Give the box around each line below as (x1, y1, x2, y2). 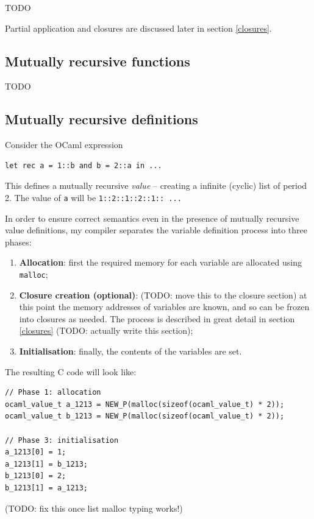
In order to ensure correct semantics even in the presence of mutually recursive (5, 211, 299, 224)
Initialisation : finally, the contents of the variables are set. (19, 345, 242, 358)
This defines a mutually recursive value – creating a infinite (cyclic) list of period (5, 179, 307, 192)
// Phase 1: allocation (5, 388, 101, 397)
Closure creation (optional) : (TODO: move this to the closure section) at (19, 288, 307, 301)
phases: (5, 235, 32, 248)
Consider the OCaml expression (5, 138, 123, 151)
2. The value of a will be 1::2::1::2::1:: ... (5, 191, 182, 203)
